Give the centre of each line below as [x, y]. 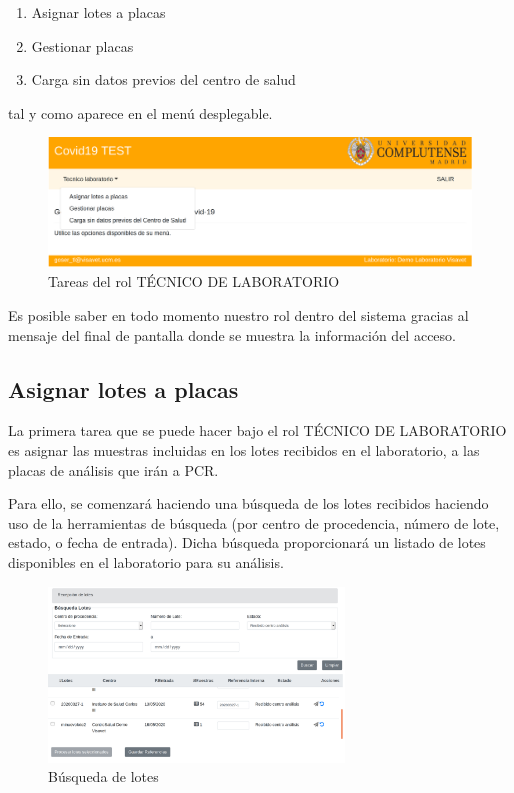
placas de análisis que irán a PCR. [113, 469]
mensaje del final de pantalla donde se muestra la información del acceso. [232, 334]
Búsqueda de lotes [103, 776]
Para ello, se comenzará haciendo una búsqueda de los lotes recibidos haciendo [248, 503]
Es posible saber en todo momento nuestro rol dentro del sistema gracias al [238, 314]
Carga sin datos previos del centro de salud [163, 79]
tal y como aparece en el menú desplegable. [140, 112]
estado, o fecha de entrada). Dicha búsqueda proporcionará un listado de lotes [247, 542]
